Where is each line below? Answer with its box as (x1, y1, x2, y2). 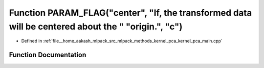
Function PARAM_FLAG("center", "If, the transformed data (9, 7, 252, 18)
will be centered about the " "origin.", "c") (9, 21, 183, 32)
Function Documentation (9, 51, 87, 59)
